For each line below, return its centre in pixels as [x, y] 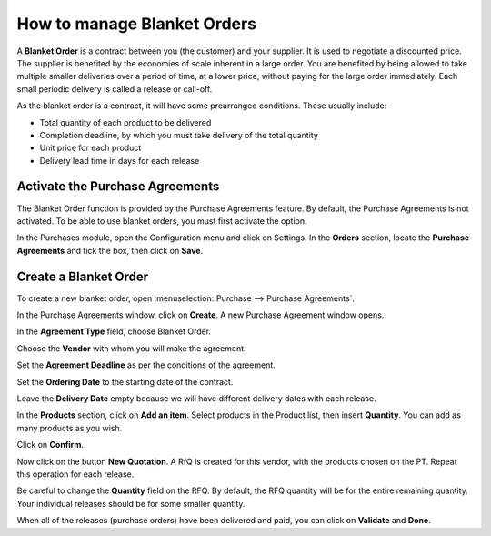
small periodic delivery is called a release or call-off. [115, 89]
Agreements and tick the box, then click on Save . [110, 250]
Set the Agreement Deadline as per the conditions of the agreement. [146, 365]
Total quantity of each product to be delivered [125, 122]
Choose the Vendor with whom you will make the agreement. [131, 348]
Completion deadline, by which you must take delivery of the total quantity [179, 135]
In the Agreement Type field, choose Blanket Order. [114, 331]
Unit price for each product [90, 148]
